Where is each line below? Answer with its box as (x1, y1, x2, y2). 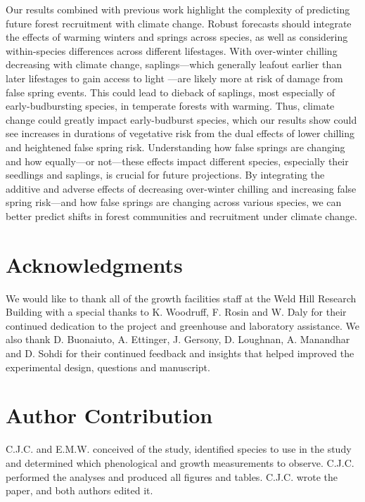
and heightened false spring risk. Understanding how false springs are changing (6, 139, 345, 154)
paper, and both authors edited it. (6, 483, 153, 498)
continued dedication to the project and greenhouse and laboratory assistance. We (6, 318, 359, 333)
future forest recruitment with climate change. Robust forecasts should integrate (6, 15, 352, 30)
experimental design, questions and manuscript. (6, 359, 210, 374)
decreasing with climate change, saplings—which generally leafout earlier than (6, 57, 342, 72)
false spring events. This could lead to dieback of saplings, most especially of (6, 84, 335, 99)
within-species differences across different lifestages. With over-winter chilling (6, 43, 338, 58)
